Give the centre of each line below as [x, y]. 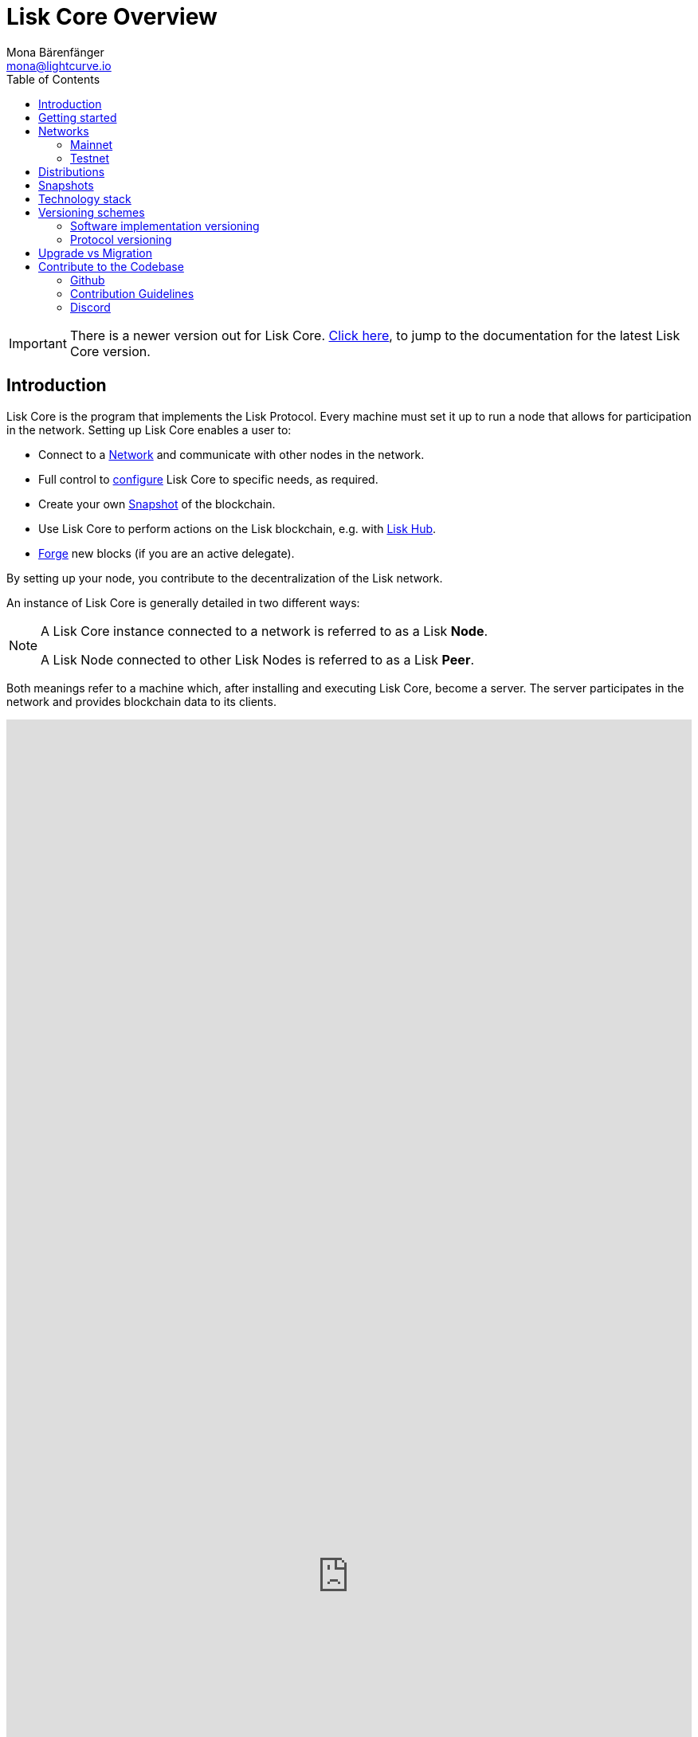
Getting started [78, 117]
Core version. [110, 351]
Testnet [90, 158]
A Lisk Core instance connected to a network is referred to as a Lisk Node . [265, 631]
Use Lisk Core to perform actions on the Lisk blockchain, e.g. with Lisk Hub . [237, 528]
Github [88, 280]
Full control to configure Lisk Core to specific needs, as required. [208, 479]
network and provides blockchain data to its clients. [141, 701]
